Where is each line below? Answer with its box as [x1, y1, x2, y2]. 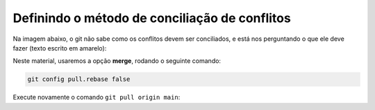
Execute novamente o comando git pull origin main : [12, 93, 181, 102]
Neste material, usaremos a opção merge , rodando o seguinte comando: [12, 57, 222, 65]
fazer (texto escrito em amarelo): [12, 44, 107, 52]
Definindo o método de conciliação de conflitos [12, 10, 291, 26]
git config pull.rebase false [27, 75, 131, 83]
